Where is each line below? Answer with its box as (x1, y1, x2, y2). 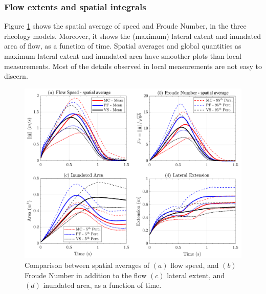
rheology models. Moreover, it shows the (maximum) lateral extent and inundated (4, 30, 261, 41)
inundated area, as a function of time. (43, 280, 162, 290)
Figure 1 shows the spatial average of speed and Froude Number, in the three (4, 20, 247, 31)
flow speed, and (170, 260, 219, 270)
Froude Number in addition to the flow (25, 269, 147, 280)
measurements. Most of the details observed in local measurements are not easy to (4, 60, 262, 71)
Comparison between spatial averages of (25, 260, 150, 270)
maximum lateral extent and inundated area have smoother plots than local (4, 51, 241, 61)
